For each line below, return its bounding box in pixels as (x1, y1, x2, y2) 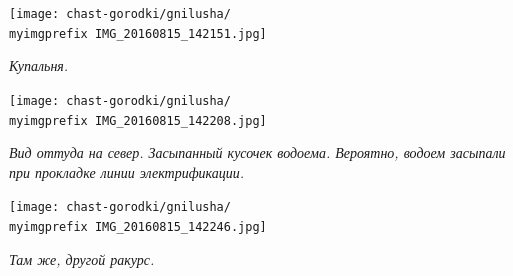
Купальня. (9, 55, 69, 76)
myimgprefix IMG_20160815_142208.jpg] (9, 113, 267, 128)
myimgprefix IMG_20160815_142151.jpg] (9, 26, 267, 41)
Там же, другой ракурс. (9, 248, 155, 269)
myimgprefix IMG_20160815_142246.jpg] (9, 220, 267, 235)
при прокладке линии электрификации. (9, 161, 245, 182)
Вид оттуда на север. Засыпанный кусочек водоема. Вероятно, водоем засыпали (9, 142, 506, 163)
